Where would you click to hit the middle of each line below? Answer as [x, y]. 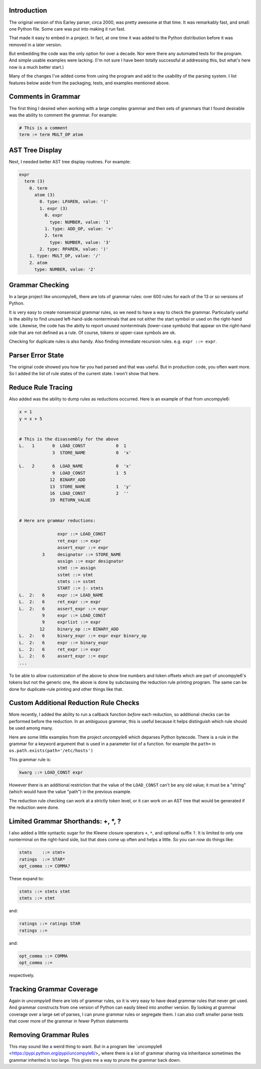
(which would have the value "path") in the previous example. [70, 792]
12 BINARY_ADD [67, 480]
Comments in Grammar [45, 97]
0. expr [53, 215]
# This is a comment [43, 128]
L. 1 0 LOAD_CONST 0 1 [73, 446]
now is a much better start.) [36, 67]
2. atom [38, 263]
